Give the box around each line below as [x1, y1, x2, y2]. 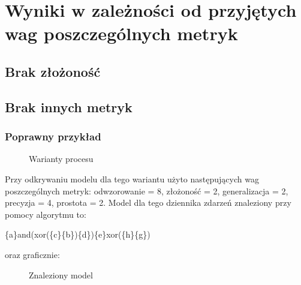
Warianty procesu [29, 152, 94, 165]
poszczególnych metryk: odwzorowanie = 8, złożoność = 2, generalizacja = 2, [5, 184, 288, 197]
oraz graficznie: [5, 248, 60, 260]
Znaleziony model [29, 268, 93, 281]
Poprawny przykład [5, 129, 101, 144]
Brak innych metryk [5, 97, 133, 116]
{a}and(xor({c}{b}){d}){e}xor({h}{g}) [5, 228, 150, 241]
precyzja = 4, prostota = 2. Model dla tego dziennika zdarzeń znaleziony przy [5, 196, 291, 209]
